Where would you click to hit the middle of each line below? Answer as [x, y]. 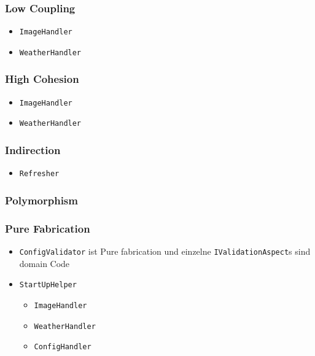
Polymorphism [41, 200]
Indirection [33, 149]
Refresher [39, 174]
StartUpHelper [48, 285]
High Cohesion [42, 79]
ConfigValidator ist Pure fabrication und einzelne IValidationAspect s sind [165, 251]
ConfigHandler [63, 347]
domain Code [45, 263]
